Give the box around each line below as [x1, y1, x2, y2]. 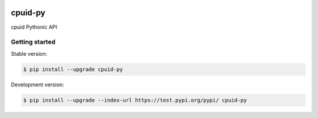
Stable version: [11, 50, 48, 57]
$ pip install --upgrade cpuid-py [23, 66, 123, 73]
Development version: [11, 81, 64, 88]
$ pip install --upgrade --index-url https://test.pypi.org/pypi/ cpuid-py [23, 97, 247, 103]
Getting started [11, 38, 56, 46]
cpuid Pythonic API [11, 23, 57, 31]
